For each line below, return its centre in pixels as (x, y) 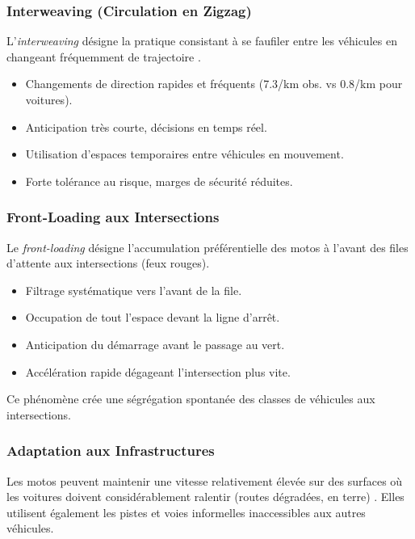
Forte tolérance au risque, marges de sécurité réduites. (159, 181)
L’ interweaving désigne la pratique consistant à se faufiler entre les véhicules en (202, 41)
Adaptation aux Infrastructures (111, 451)
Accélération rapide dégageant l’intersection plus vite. (158, 371)
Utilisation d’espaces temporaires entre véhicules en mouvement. (184, 154)
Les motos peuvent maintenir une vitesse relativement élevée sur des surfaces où (205, 480)
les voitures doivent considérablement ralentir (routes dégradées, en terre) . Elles (205, 497)
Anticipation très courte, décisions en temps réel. (146, 126)
